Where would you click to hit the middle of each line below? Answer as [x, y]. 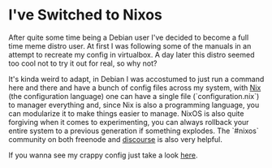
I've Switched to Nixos [85, 15]
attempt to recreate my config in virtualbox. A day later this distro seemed [132, 54]
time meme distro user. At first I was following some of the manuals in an [130, 45]
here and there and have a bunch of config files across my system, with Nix [135, 88]
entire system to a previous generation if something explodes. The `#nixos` [134, 131]
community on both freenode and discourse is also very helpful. [116, 139]
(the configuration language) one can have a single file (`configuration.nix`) [134, 96]
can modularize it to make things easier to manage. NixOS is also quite [126, 113]
